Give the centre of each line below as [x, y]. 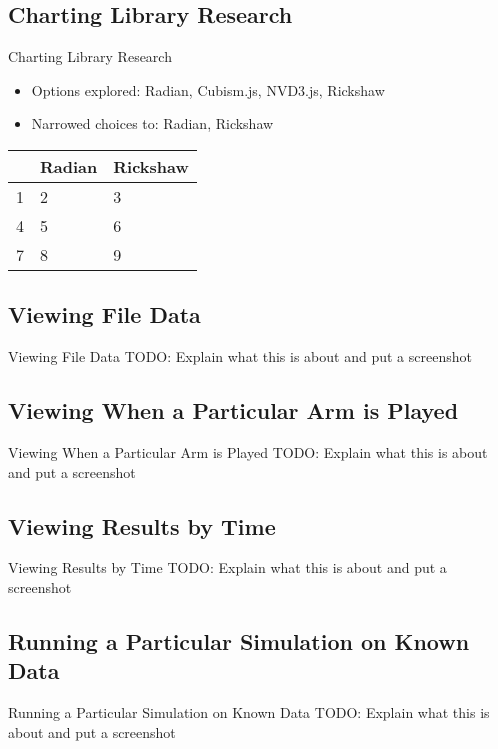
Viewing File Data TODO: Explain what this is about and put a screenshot [240, 356]
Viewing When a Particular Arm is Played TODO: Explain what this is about [248, 451]
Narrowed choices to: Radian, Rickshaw [152, 123]
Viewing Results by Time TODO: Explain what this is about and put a [227, 567]
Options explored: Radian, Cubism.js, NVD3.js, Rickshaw [208, 89]
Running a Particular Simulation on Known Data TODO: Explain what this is [249, 712]
